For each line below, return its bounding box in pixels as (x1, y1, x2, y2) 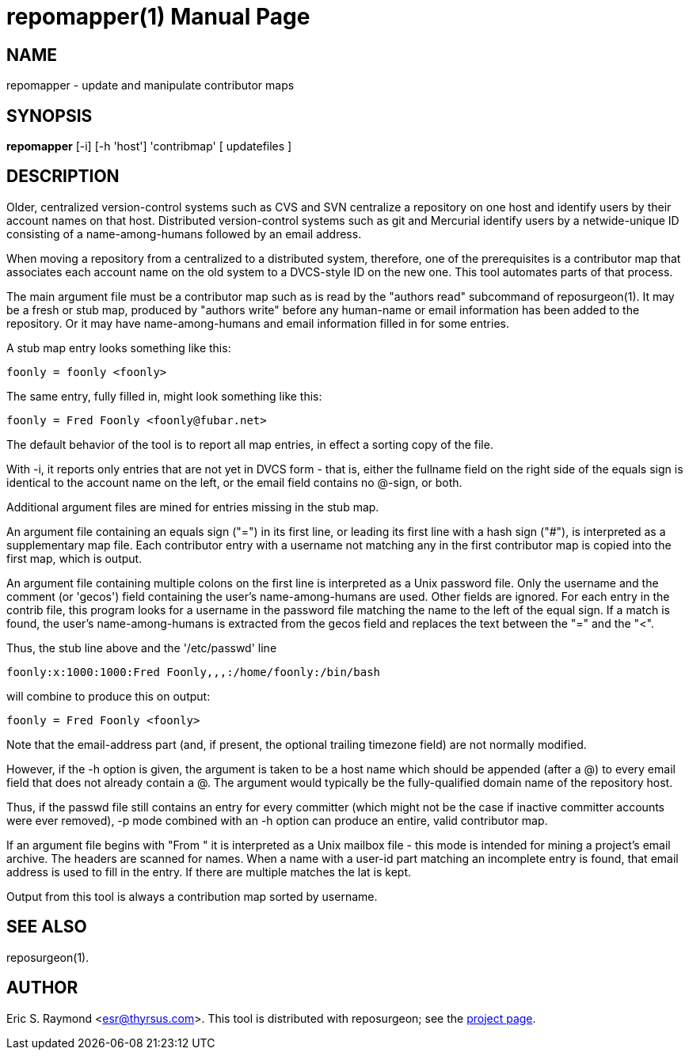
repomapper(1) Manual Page (6, 3, 310, 30)
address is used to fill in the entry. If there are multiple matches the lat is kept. (6, 864, 412, 879)
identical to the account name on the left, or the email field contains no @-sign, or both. (6, 475, 463, 489)
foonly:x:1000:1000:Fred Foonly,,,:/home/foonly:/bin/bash (6, 665, 381, 678)
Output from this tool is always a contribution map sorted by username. (6, 889, 378, 903)
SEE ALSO (6, 917, 87, 937)
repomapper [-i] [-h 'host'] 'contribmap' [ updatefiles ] (6, 139, 292, 154)
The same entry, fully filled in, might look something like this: (6, 389, 322, 403)
